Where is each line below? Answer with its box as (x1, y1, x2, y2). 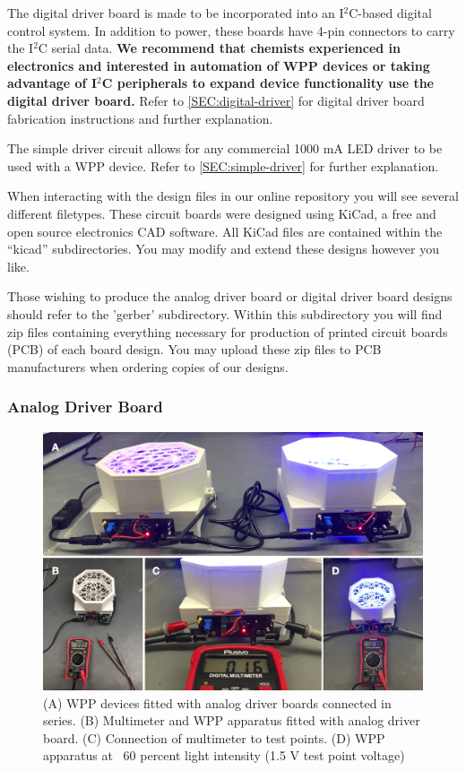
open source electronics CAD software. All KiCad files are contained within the (7, 221, 443, 240)
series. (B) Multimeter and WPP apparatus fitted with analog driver (43, 711, 420, 730)
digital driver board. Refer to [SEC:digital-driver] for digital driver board (7, 91, 425, 109)
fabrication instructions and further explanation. (7, 108, 273, 127)
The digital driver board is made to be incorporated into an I (7, 4, 344, 22)
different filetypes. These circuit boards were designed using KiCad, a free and (7, 204, 436, 222)
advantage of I (7, 74, 98, 92)
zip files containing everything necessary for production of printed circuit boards (7, 322, 448, 341)
